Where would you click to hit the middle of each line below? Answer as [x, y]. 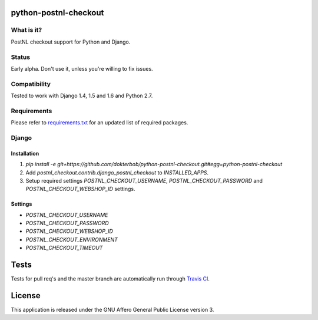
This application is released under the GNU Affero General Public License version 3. [112, 310]
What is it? [26, 30]
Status [21, 57]
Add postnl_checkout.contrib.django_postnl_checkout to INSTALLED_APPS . [117, 172]
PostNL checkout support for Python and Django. [71, 42]
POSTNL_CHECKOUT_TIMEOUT [64, 248]
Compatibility [31, 84]
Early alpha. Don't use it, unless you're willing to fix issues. [82, 68]
